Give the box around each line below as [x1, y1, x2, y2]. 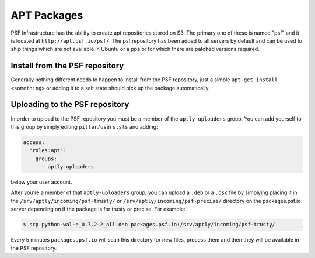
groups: [35, 155, 58, 162]
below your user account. [10, 178, 72, 185]
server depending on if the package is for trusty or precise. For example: [10, 205, 186, 213]
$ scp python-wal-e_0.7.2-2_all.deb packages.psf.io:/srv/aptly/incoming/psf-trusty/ [23, 221, 275, 228]
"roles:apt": [29, 147, 66, 154]
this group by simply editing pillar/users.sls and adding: [10, 123, 158, 130]
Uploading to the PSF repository [10, 99, 129, 109]
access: [23, 139, 45, 146]
